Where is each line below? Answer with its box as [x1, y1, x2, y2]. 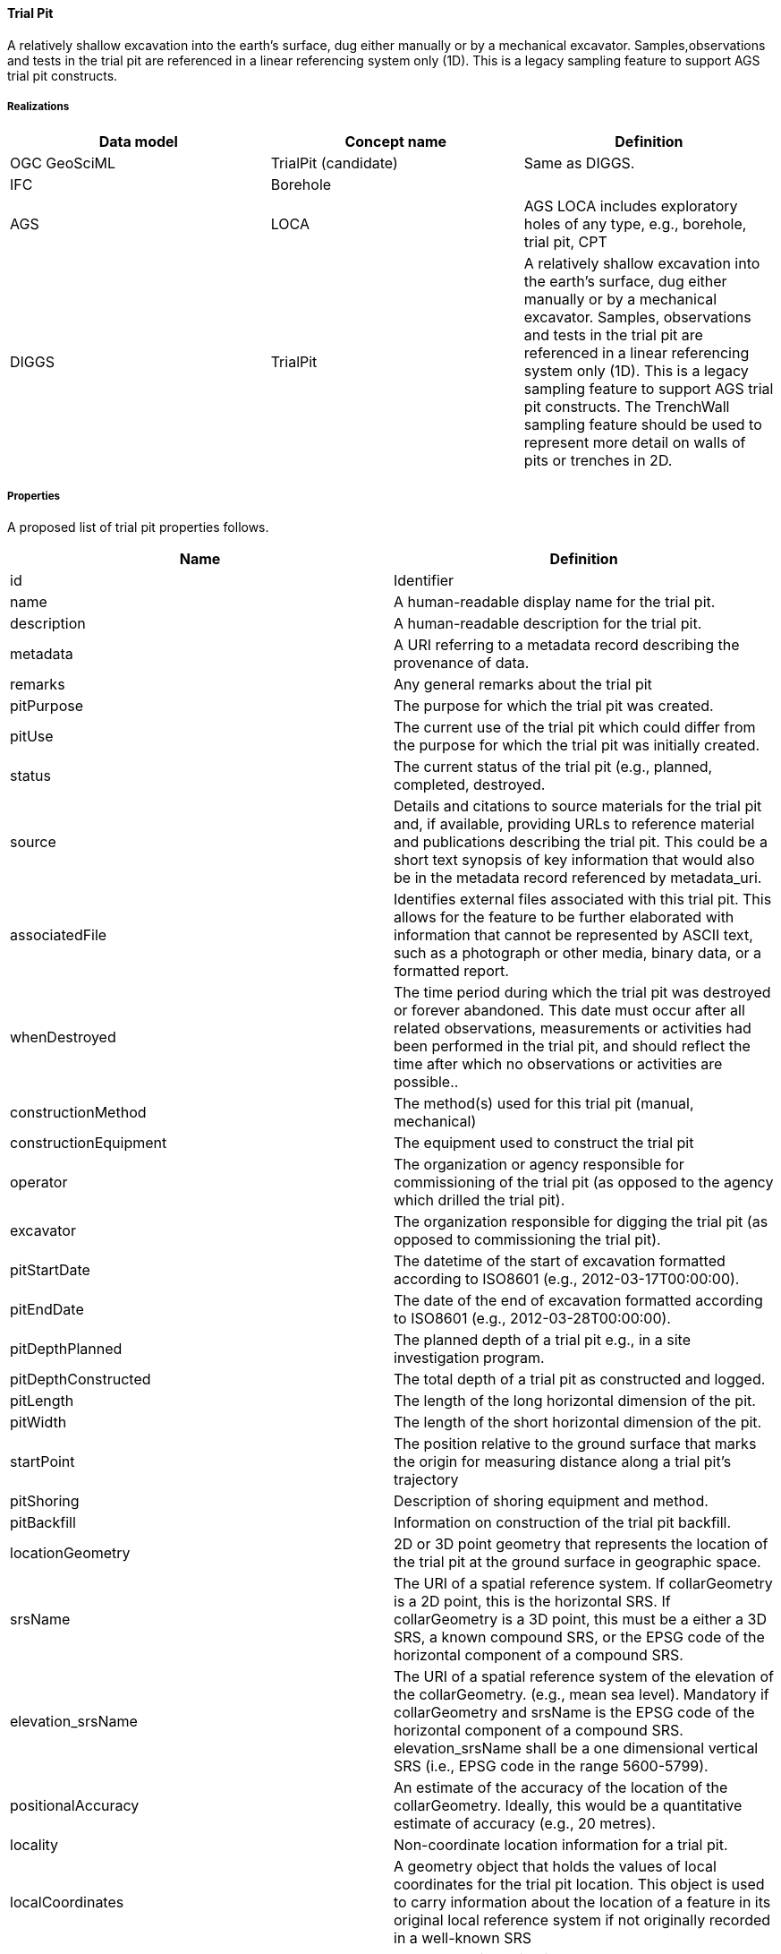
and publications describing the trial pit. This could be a [394, 833, 768, 852]
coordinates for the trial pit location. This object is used [394, 1875, 765, 1894]
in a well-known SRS [394, 1929, 531, 1948]
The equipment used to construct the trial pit [394, 1134, 694, 1153]
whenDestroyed [10, 1028, 116, 1047]
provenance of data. [394, 654, 530, 673]
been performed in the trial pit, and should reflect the [394, 1037, 751, 1056]
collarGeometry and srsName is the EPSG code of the [394, 1703, 755, 1722]
